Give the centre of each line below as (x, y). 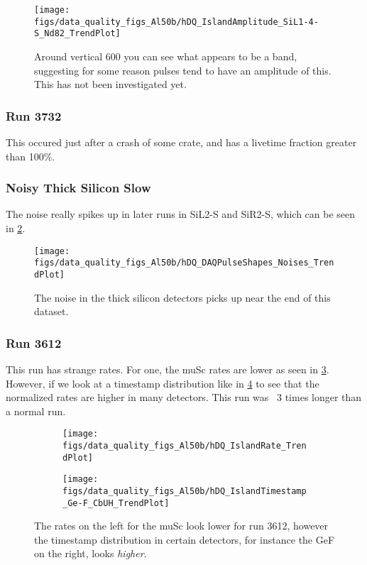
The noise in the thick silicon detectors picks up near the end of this (182, 297)
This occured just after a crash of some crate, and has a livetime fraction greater (181, 142)
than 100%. (31, 156)
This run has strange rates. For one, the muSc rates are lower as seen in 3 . (168, 369)
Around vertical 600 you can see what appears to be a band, (166, 56)
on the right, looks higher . (91, 553)
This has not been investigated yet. (110, 84)
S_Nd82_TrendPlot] (77, 34)
